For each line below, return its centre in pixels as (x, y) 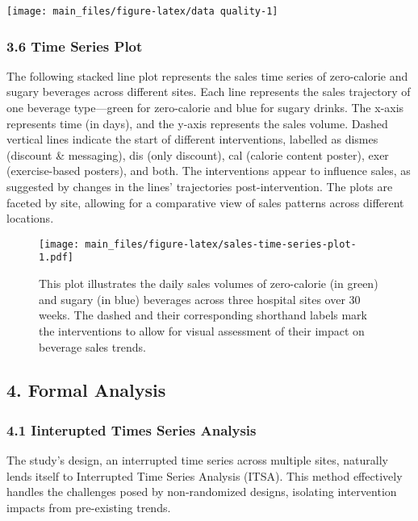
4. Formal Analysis (86, 390)
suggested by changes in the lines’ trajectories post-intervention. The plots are (200, 187)
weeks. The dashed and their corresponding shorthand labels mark (203, 315)
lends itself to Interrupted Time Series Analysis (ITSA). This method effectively (205, 475)
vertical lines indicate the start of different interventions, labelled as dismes (192, 139)
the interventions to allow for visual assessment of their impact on (202, 330)
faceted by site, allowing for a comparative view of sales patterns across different (205, 202)
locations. (30, 218)
